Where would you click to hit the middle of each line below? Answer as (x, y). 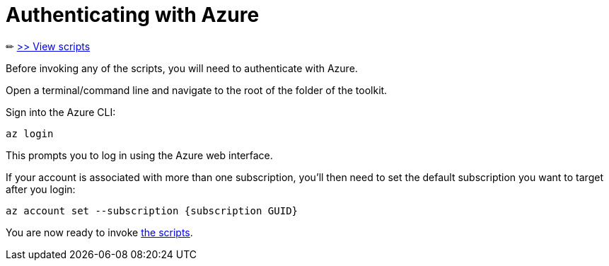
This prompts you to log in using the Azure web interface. (139, 155)
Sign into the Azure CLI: (61, 112)
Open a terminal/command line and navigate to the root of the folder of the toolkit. (197, 90)
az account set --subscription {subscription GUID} (152, 210)
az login (30, 133)
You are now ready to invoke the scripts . (99, 232)
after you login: (41, 189)
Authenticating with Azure (133, 15)
